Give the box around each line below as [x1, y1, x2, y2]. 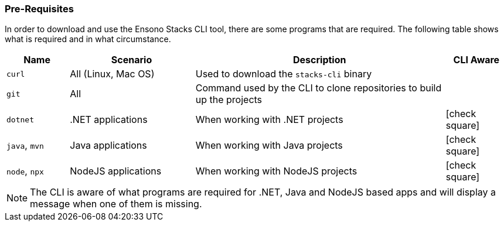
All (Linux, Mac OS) [70, 68, 155, 80]
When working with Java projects [195, 139, 343, 152]
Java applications [70, 139, 147, 152]
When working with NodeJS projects [195, 165, 357, 177]
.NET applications [70, 114, 148, 126]
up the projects [195, 94, 263, 106]
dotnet [6, 115, 34, 124]
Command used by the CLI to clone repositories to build [195, 82, 442, 94]
